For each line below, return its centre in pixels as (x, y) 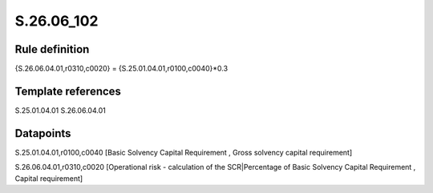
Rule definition (52, 49)
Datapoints (43, 133)
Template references (68, 91)
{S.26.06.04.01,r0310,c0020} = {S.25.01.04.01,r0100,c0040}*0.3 (121, 69)
